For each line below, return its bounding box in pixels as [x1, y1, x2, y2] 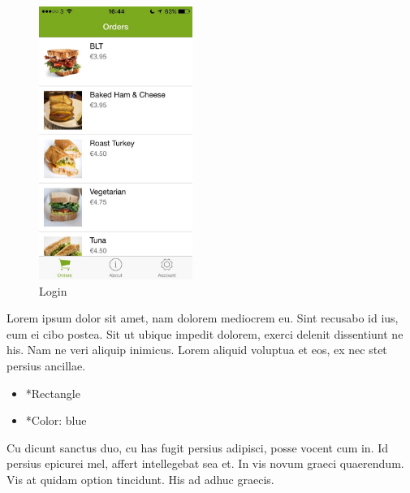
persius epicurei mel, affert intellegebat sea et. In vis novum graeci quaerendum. [6, 455, 404, 472]
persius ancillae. [6, 357, 86, 374]
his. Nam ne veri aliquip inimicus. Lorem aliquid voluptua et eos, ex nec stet [6, 341, 387, 358]
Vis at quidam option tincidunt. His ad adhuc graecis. [6, 470, 274, 487]
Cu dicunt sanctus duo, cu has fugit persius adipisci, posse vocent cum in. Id [6, 439, 389, 456]
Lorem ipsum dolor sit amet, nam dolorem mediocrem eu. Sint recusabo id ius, [6, 309, 399, 327]
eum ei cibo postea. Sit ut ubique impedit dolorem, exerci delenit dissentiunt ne [6, 325, 404, 342]
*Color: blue [25, 412, 87, 429]
